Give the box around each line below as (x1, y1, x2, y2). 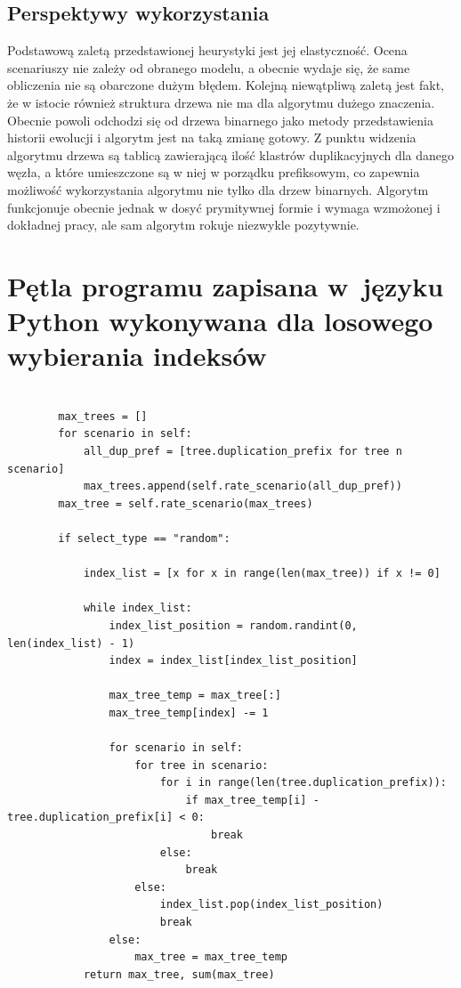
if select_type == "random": (58, 531, 230, 545)
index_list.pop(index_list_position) (159, 898, 384, 911)
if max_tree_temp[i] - (185, 793, 319, 806)
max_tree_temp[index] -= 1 (109, 706, 269, 719)
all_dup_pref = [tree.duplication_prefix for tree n (83, 445, 402, 458)
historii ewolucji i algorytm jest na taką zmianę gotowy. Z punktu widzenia (7, 128, 417, 147)
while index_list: (83, 602, 192, 615)
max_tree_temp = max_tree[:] (109, 689, 281, 702)
